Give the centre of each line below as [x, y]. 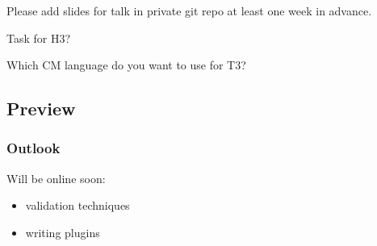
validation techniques [77, 205]
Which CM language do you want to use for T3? [126, 65]
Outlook [34, 148]
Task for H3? [39, 38]
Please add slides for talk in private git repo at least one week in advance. [189, 10]
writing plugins [63, 232]
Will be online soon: [56, 178]
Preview [41, 108]
